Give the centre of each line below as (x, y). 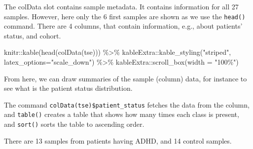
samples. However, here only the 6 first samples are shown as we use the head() (125, 16)
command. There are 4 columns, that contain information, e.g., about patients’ (123, 26)
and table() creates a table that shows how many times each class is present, (122, 114)
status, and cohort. (33, 35)
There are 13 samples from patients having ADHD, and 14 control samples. (118, 140)
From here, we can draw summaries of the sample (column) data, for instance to (126, 78)
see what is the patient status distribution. (68, 88)
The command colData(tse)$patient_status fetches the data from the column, (127, 104)
